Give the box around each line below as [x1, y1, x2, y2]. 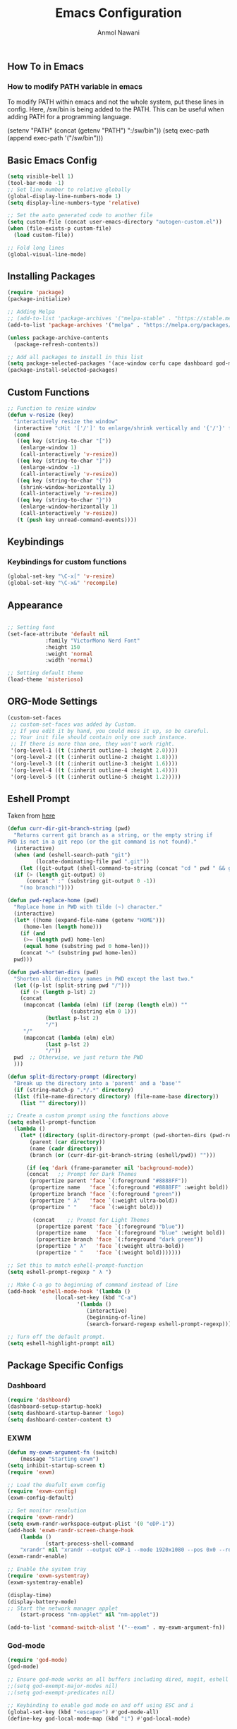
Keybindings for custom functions [7, 557, 127, 567]
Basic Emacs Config [7, 154, 97, 166]
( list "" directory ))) [20, 1099, 87, 1107]
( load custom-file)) [13, 231, 74, 239]
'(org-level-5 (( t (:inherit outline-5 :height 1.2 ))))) [10, 773, 181, 780]
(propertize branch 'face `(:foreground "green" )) [29, 1191, 181, 1198]
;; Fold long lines [7, 244, 65, 251]
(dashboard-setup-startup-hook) [7, 1403, 102, 1410]
